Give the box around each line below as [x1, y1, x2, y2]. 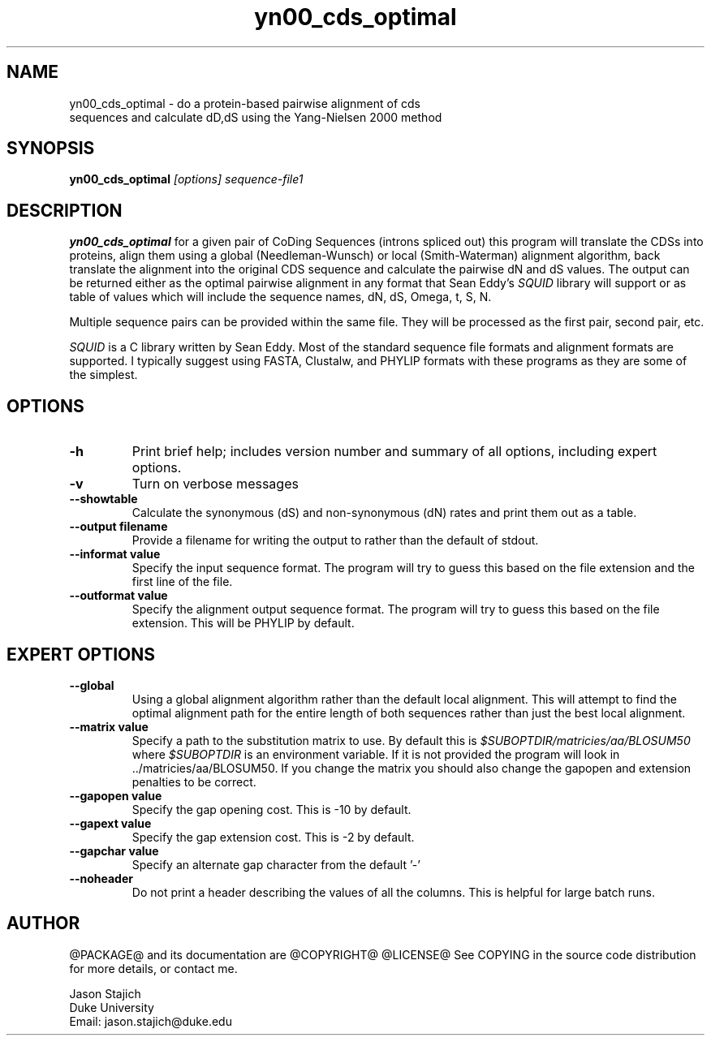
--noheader [69, 871, 133, 885]
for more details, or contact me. [69, 961, 238, 975]
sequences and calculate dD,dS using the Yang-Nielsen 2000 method [69, 110, 442, 124]
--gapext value [69, 816, 152, 830]
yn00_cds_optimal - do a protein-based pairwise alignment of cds [69, 96, 420, 110]
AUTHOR [6, 913, 80, 934]
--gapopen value [69, 788, 162, 803]
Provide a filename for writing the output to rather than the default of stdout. [131, 533, 539, 548]
